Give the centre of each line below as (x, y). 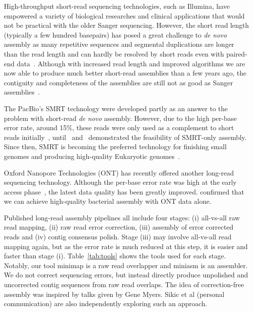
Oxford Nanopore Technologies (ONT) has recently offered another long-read (119, 172)
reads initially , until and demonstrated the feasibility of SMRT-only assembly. (125, 137)
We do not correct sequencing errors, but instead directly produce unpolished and (126, 275)
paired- (237, 53)
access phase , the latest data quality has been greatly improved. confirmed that (124, 191)
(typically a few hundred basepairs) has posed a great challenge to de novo (116, 34)
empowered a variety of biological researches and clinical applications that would (124, 15)
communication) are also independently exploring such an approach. (106, 303)
